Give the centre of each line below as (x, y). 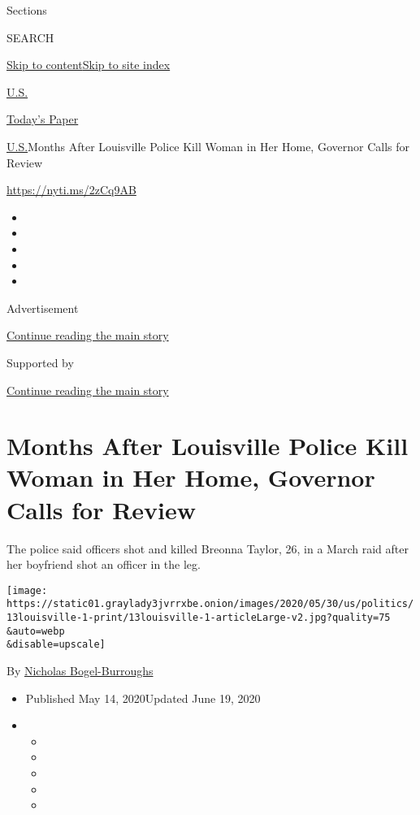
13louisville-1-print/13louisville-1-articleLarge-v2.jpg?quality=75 (199, 618)
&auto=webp (36, 631)
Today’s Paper (43, 119)
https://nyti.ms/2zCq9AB (71, 190)
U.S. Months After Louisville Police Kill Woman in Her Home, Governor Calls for (208, 146)
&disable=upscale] (56, 645)
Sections (27, 10)
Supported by (40, 362)
